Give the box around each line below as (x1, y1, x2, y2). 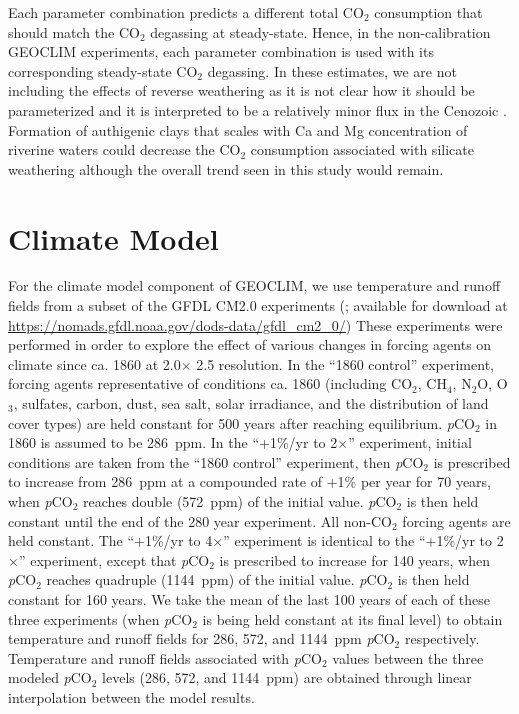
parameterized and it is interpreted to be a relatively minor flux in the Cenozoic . (8, 99, 507, 120)
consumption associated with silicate (250, 139, 474, 160)
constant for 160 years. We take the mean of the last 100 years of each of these (8, 588, 490, 609)
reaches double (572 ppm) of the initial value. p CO (83, 491, 397, 511)
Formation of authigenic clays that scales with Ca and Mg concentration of (8, 119, 468, 140)
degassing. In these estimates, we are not (207, 60, 457, 81)
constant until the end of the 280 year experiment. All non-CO (8, 510, 392, 531)
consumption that (374, 2, 483, 22)
